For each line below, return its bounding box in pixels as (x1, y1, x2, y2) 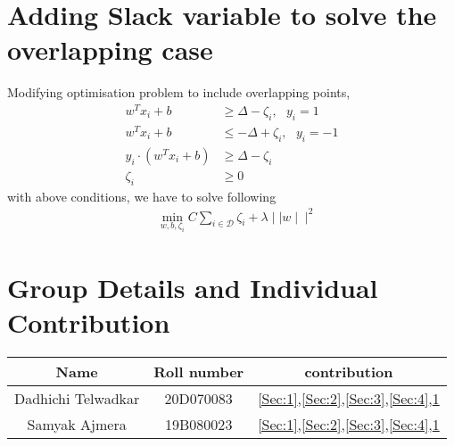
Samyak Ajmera (27, 414, 127, 435)
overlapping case (7, 31, 213, 68)
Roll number (153, 361, 244, 383)
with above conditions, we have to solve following (7, 186, 277, 205)
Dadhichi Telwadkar (14, 388, 140, 409)
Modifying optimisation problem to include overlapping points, (7, 83, 351, 102)
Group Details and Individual (7, 269, 378, 306)
